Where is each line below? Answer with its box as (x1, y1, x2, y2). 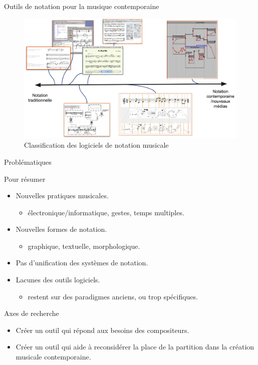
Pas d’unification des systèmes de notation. (16, 257, 148, 268)
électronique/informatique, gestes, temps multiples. (28, 207, 184, 217)
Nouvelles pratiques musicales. (16, 190, 109, 201)
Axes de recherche (4, 308, 59, 318)
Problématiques (4, 156, 52, 167)
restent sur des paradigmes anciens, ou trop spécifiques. (28, 291, 198, 301)
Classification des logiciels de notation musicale (24, 140, 169, 150)
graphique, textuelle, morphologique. (28, 240, 140, 251)
